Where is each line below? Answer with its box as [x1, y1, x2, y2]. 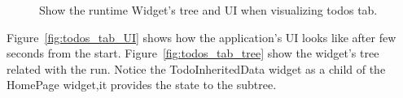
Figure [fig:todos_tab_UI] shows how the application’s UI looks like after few [7, 28, 396, 45]
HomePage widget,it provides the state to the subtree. [7, 76, 277, 93]
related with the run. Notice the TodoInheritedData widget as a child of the [7, 60, 386, 77]
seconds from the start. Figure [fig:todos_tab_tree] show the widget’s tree [7, 45, 379, 62]
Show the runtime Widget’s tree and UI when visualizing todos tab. [39, 2, 378, 18]
